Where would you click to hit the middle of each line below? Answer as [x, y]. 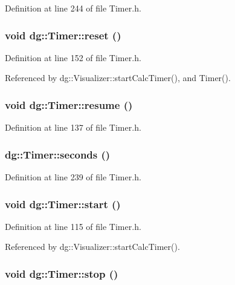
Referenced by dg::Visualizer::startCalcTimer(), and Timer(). [118, 78]
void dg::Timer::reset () [63, 35]
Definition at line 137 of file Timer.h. [73, 127]
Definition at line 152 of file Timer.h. [73, 57]
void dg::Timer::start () [63, 204]
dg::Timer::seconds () [58, 154]
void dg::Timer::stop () [62, 273]
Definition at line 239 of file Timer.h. [73, 177]
